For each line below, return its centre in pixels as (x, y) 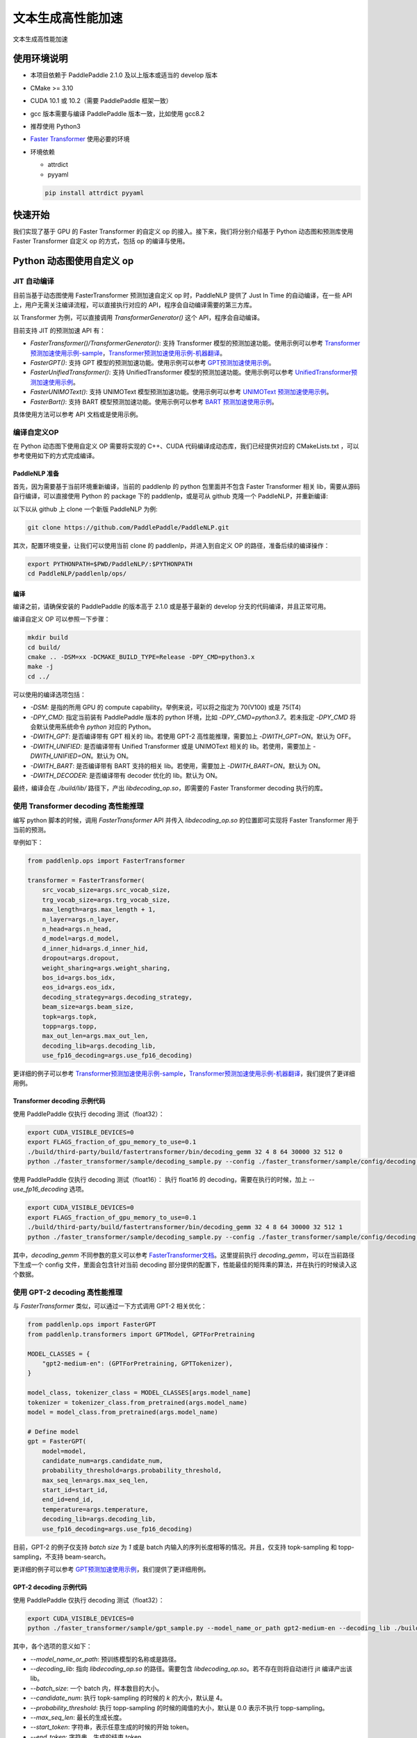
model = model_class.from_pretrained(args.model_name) (123, 1412)
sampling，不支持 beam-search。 (61, 1557)
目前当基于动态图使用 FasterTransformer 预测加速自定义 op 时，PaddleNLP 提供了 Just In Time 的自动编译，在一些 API (182, 295)
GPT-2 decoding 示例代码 (50, 1587)
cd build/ (44, 647)
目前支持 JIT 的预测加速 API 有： (59, 330)
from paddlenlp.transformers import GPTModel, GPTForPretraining (141, 1334)
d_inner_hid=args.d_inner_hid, (95, 948)
